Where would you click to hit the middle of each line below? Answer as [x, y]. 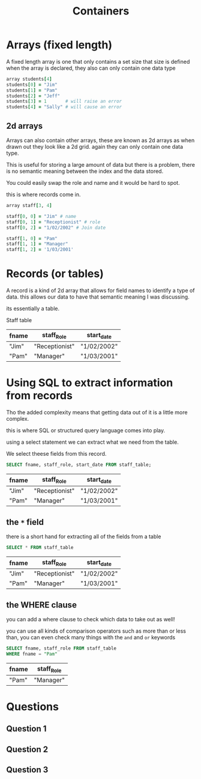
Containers [101, 11]
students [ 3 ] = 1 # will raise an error [64, 101]
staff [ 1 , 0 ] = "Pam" [32, 238]
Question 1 [26, 729]
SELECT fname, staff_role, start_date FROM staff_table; [79, 465]
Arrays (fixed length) [59, 45]
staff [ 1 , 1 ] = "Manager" [37, 244]
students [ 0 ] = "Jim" [32, 85]
